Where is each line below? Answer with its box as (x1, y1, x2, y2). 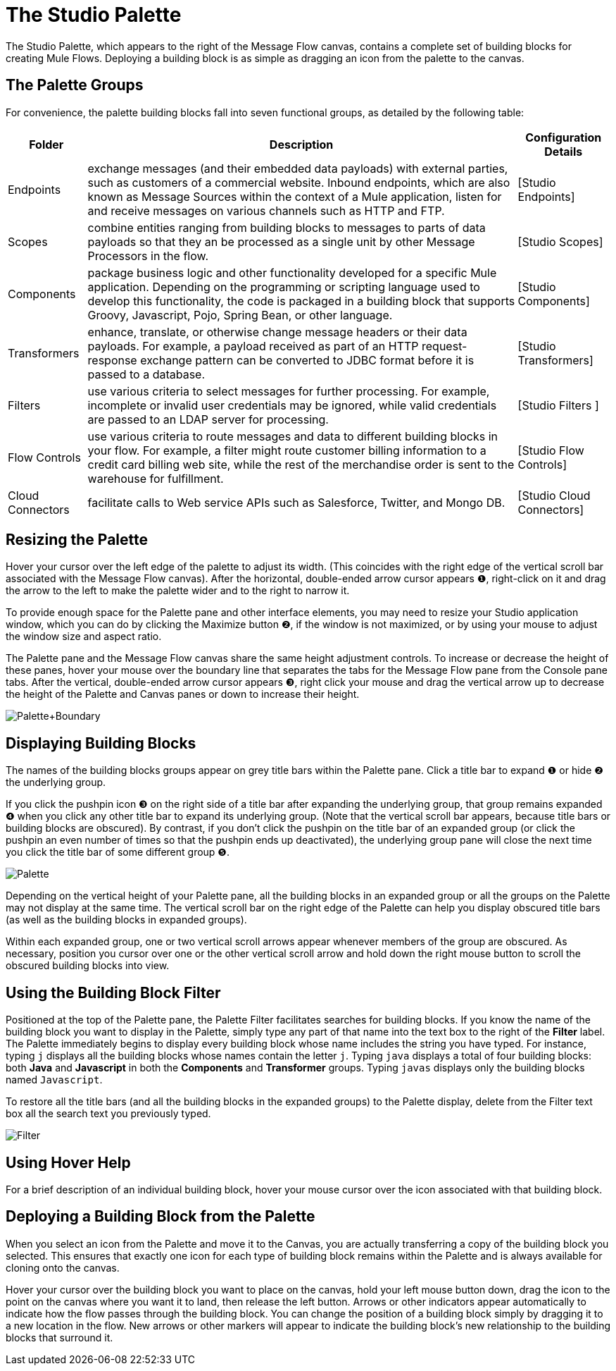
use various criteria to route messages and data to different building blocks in (87, 429, 498, 443)
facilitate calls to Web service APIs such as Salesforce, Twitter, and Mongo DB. (87, 495, 505, 510)
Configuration (525, 130, 602, 145)
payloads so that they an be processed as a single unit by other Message (87, 234, 475, 249)
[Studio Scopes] (517, 234, 603, 249)
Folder (29, 137, 64, 152)
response (87, 352, 137, 367)
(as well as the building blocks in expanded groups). (6, 914, 247, 926)
